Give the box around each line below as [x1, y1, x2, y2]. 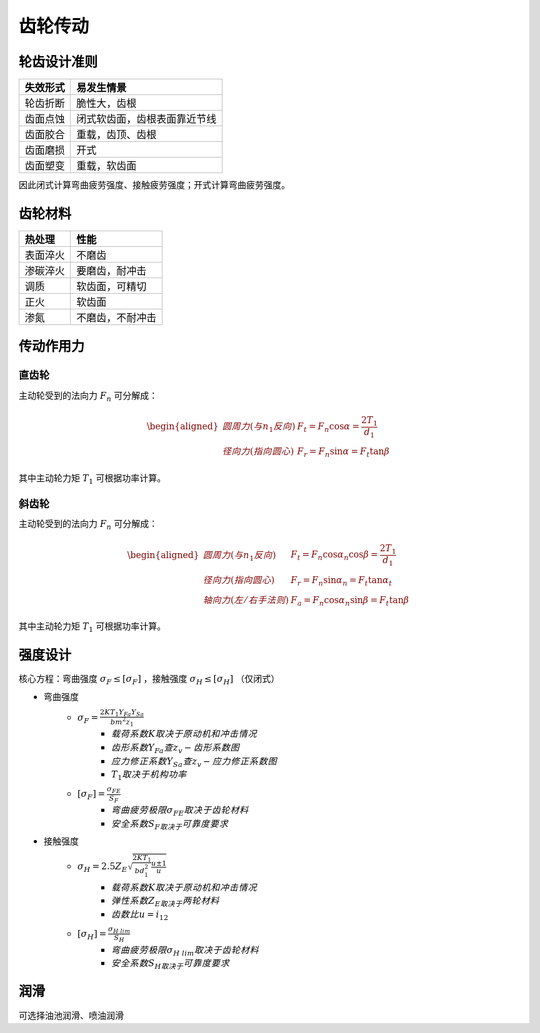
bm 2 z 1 [110, 716, 134, 729]
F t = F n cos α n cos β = [290, 549, 379, 563]
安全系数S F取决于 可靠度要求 [111, 818, 229, 832]
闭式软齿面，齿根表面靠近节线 [76, 112, 217, 126]
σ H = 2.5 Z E [77, 860, 128, 874]
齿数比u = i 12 [111, 909, 169, 922]
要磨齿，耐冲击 [76, 263, 147, 277]
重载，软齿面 [76, 159, 137, 173]
